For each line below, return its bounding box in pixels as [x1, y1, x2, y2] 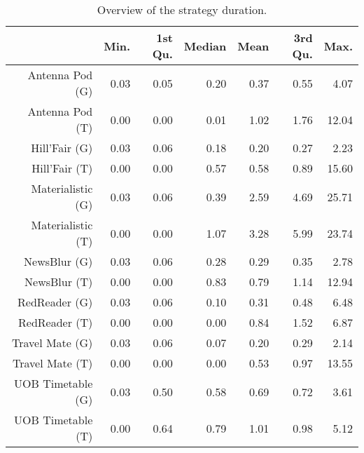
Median [183, 37, 227, 54]
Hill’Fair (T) [31, 160, 93, 176]
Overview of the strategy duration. [97, 1, 267, 18]
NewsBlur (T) [24, 273, 93, 290]
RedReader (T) [18, 314, 93, 330]
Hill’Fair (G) [31, 140, 93, 156]
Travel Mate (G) [12, 334, 93, 351]
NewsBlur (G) [24, 253, 93, 269]
